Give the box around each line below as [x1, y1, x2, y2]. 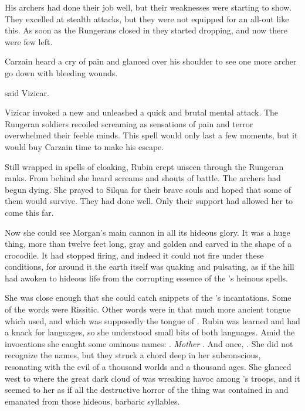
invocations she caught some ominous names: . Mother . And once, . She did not [5, 337, 293, 349]
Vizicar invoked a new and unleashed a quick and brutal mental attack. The [5, 106, 279, 118]
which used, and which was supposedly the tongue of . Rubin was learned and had [5, 314, 300, 327]
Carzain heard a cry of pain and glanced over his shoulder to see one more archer [5, 55, 297, 67]
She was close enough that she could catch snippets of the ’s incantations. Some [5, 291, 292, 304]
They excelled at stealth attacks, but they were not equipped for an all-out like [5, 12, 289, 25]
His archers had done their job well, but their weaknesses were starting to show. [5, 1, 292, 13]
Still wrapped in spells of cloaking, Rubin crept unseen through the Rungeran [5, 160, 284, 172]
